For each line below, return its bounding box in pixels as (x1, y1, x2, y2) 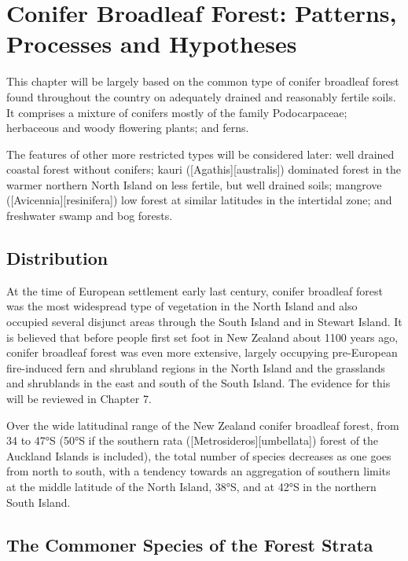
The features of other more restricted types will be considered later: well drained (6, 145, 395, 162)
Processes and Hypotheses (6, 27, 297, 60)
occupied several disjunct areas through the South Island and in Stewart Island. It (6, 313, 402, 330)
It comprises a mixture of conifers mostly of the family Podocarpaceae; (6, 104, 347, 120)
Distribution (6, 246, 108, 270)
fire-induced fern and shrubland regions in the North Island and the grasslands (6, 359, 385, 376)
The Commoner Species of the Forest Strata (6, 532, 373, 556)
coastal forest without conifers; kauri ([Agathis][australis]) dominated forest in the (6, 161, 402, 178)
